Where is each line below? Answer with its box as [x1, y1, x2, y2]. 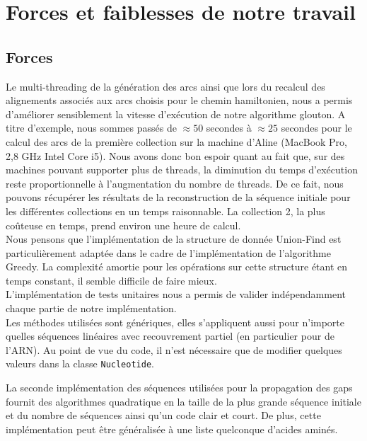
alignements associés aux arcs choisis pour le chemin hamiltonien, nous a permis [6, 93, 353, 108]
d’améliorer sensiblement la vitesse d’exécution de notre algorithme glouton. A [6, 106, 346, 121]
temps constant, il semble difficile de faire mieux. [6, 273, 217, 287]
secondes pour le [281, 120, 352, 135]
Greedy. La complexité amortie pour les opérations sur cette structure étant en [6, 259, 348, 274]
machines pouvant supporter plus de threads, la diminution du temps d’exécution [6, 162, 358, 177]
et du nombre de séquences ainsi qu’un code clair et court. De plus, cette [6, 408, 321, 423]
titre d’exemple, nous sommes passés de [6, 120, 177, 135]
